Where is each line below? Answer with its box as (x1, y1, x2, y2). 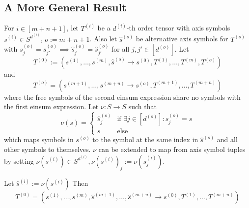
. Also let (89, 33, 117, 44)
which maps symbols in (4, 134, 74, 145)
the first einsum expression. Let (4, 101, 99, 112)
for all (111, 44, 130, 54)
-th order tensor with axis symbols (126, 23, 230, 33)
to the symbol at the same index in (92, 134, 198, 145)
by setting (4, 155, 34, 166)
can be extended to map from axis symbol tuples (98, 144, 246, 154)
